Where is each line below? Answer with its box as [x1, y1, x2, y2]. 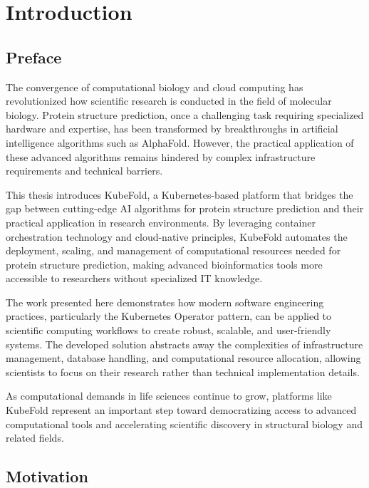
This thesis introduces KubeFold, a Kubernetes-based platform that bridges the [6, 187, 353, 202]
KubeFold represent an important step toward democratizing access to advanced [6, 403, 357, 417]
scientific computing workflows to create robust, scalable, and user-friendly [6, 323, 331, 338]
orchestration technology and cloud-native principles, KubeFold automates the [6, 229, 348, 244]
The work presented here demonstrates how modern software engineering [6, 294, 324, 309]
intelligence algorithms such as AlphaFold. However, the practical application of [6, 135, 354, 150]
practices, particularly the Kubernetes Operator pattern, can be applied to [6, 308, 332, 323]
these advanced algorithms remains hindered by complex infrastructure [6, 149, 316, 164]
